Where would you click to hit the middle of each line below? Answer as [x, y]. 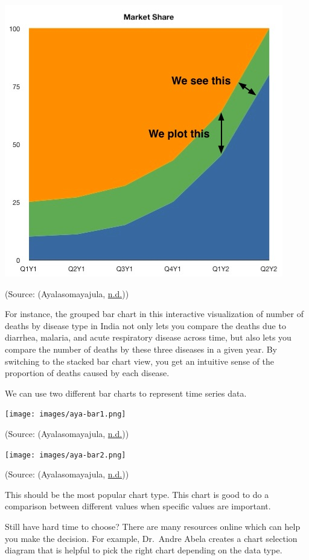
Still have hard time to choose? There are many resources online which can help [153, 527]
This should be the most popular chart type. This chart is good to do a [137, 494]
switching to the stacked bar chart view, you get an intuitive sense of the [140, 361]
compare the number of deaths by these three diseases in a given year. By [141, 349]
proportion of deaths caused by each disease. [87, 373]
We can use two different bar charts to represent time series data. [126, 393]
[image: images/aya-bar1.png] [65, 414]
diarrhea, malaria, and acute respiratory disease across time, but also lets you [148, 337]
